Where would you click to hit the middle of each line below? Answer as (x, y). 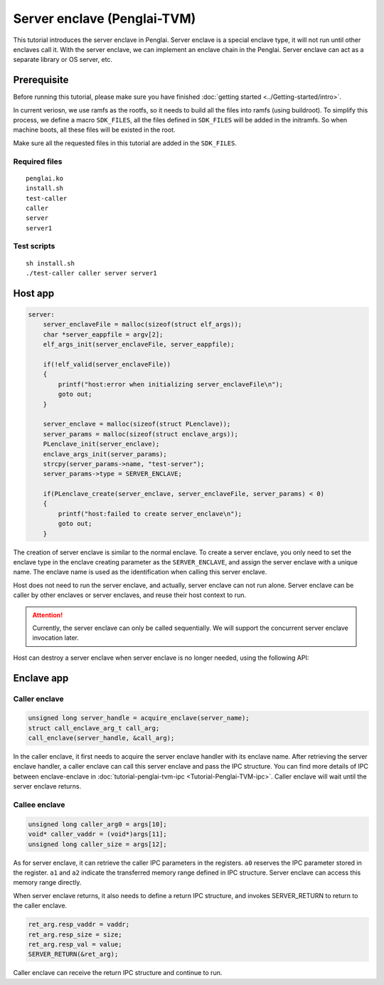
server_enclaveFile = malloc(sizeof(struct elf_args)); (143, 325)
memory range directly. (47, 883)
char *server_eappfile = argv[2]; (103, 334)
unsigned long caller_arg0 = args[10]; (97, 824)
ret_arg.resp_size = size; (75, 934)
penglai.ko (45, 178)
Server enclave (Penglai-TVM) (105, 19)
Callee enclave (39, 805)
